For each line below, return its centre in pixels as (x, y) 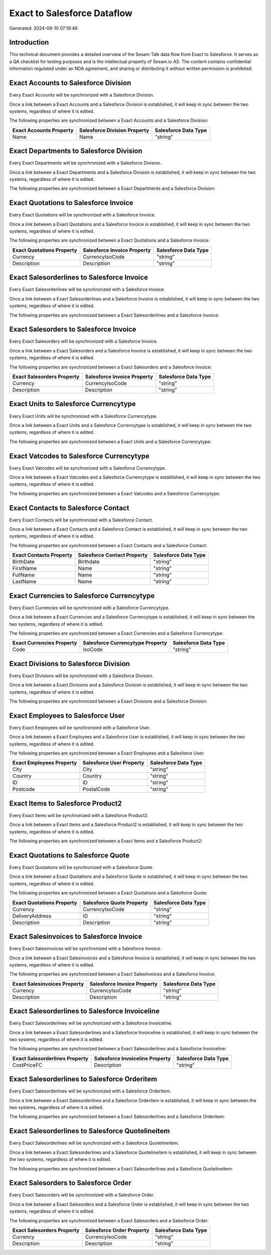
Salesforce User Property (113, 763)
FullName (24, 575)
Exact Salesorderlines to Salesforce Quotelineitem (90, 1131)
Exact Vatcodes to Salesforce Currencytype (80, 456)
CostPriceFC (27, 1065)
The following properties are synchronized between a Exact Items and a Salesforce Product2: (106, 841)
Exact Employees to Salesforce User (67, 716)
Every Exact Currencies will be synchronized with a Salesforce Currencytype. (89, 608)
